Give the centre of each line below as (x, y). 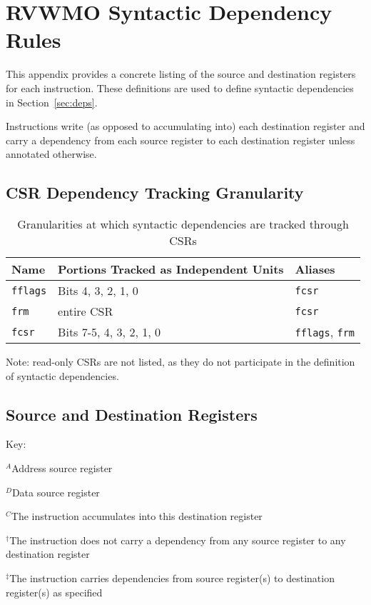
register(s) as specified (54, 592)
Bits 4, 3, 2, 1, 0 (98, 291)
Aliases (315, 269)
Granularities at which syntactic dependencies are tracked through (183, 224)
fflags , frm (325, 332)
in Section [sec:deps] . (52, 102)
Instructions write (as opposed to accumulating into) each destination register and (185, 126)
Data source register (56, 492)
